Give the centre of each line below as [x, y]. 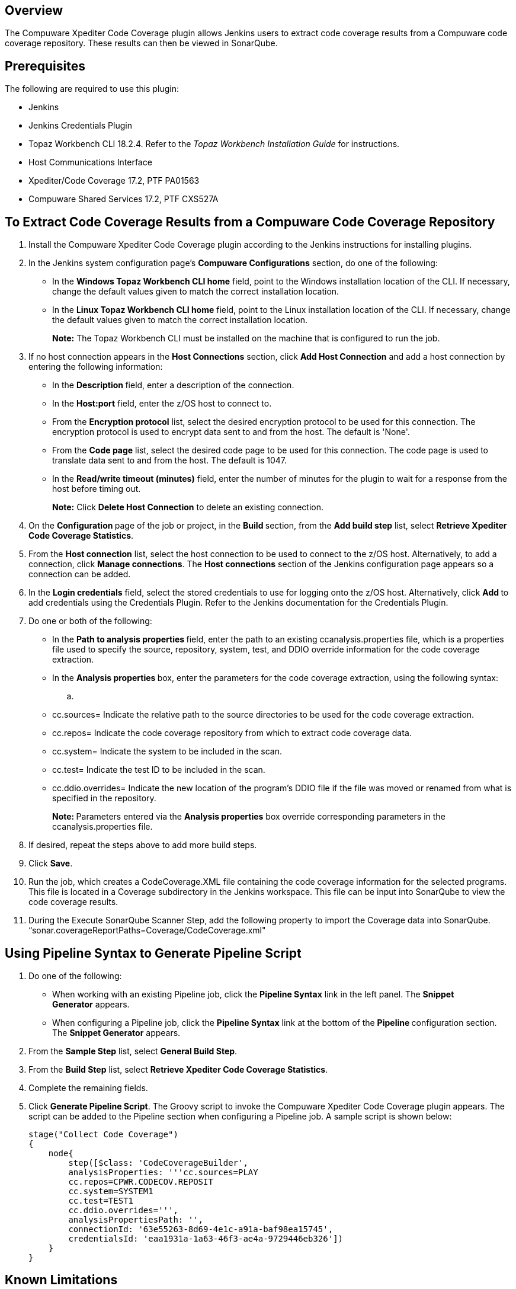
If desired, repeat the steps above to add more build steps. [143, 845]
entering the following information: [96, 367]
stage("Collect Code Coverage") [103, 1134]
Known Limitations [61, 1280]
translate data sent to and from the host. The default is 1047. [170, 460]
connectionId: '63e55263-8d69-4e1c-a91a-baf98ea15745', [201, 1229]
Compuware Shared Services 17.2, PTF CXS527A [124, 199]
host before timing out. [97, 489]
